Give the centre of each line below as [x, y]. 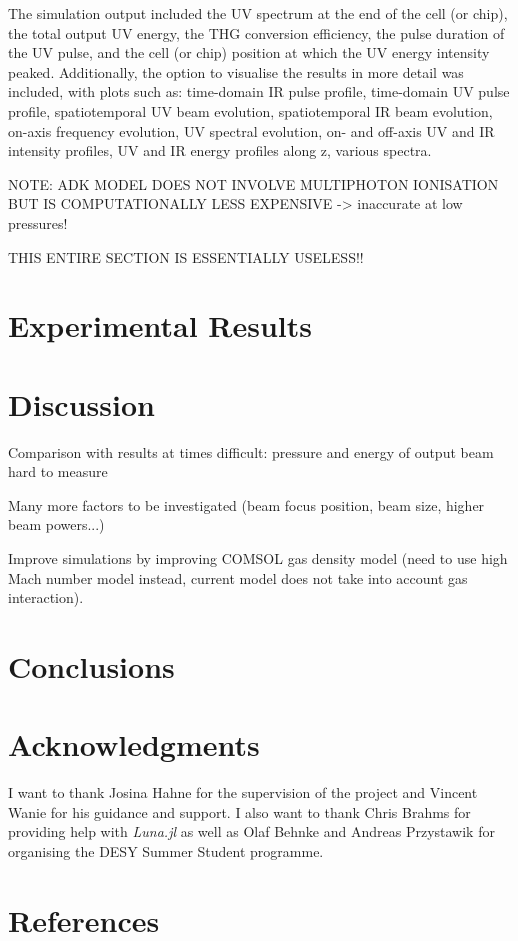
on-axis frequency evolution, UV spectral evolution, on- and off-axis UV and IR [251, 130]
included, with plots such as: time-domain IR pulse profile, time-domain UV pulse [259, 91]
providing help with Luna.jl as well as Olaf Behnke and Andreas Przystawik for [251, 831]
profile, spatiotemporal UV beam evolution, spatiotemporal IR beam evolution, [250, 110]
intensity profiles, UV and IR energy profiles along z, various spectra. [220, 150]
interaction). [46, 597]
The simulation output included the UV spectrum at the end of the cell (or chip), [258, 13]
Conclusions [91, 665]
